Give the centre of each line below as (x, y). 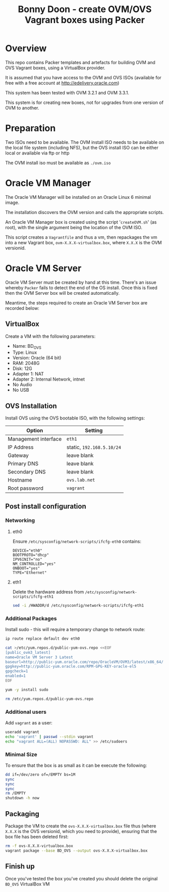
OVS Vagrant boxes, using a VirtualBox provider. (55, 68)
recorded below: (22, 308)
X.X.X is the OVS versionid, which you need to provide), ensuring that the (81, 831)
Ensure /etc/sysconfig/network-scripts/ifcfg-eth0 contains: (77, 541)
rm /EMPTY (16, 794)
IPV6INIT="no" (27, 559)
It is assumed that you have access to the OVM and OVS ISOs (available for (83, 77)
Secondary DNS (27, 472)
